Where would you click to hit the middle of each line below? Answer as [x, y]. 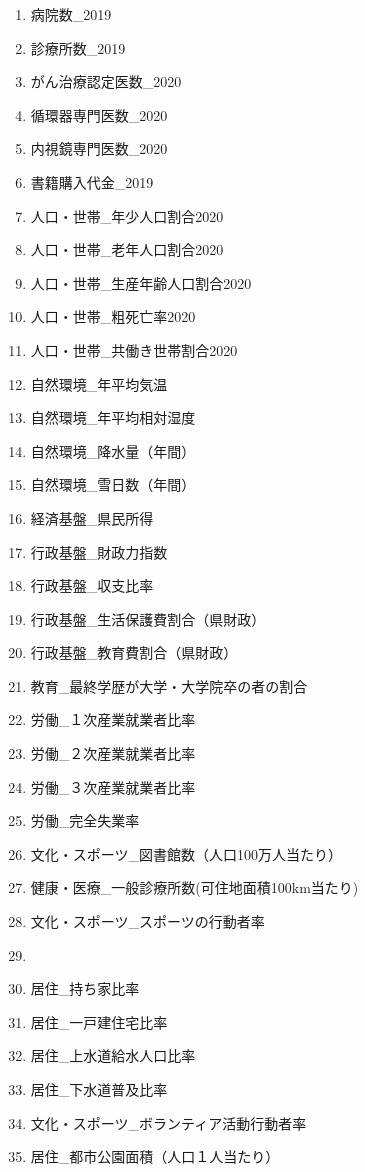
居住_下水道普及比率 [99, 1089]
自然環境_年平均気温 [99, 383]
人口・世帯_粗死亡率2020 [113, 316]
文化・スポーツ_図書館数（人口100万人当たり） [186, 853]
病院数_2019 [71, 14]
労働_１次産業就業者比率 [113, 719]
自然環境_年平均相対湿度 [113, 417]
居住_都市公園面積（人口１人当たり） [155, 1156]
